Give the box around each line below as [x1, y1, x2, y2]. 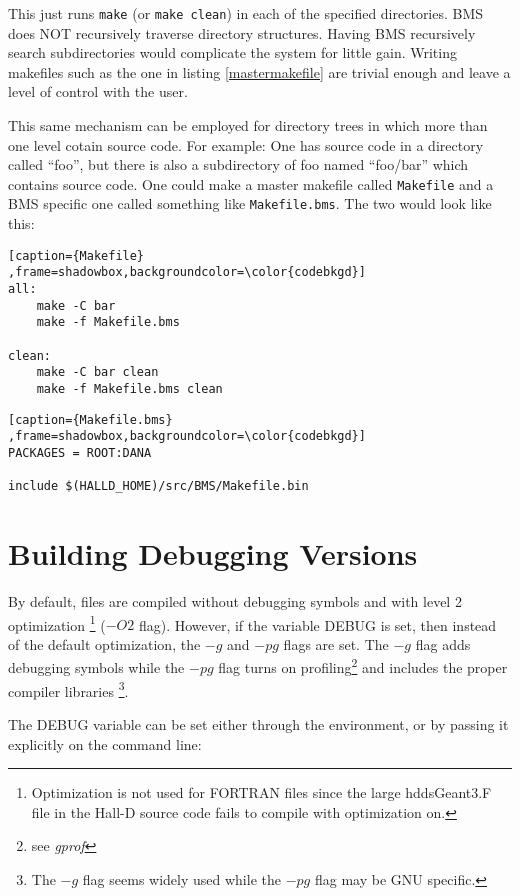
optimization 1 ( [8, 611, 106, 635]
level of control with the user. [8, 81, 188, 102]
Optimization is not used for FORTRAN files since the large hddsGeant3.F [31, 782, 492, 803]
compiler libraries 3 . [8, 677, 129, 701]
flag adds [415, 633, 471, 654]
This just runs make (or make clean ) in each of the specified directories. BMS [8, 3, 484, 23]
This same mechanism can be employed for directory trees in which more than [8, 115, 488, 136]
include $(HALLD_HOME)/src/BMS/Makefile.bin [8, 479, 309, 494]
